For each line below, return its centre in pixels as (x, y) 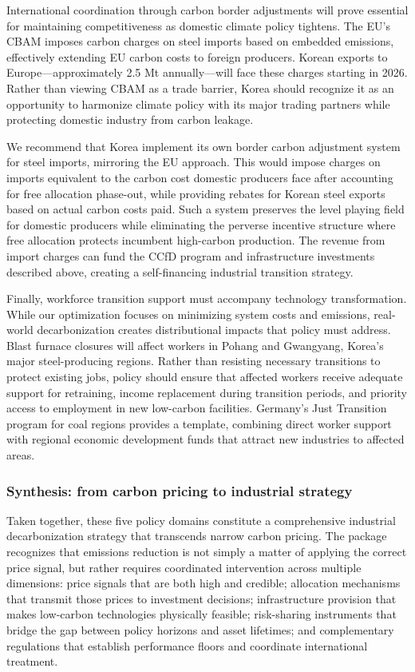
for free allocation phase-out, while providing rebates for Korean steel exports (196, 193)
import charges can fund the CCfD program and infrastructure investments (191, 255)
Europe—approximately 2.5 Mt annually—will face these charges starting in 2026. (207, 72)
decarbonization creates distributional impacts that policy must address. (214, 330)
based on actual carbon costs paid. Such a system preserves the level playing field (206, 209)
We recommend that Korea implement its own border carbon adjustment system (204, 146)
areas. (21, 455)
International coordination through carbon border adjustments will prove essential (207, 10)
